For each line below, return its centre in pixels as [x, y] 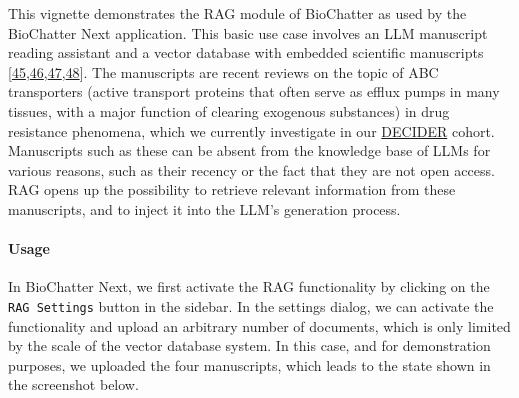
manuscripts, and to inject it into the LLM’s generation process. [204, 208]
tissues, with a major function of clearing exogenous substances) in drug [229, 110]
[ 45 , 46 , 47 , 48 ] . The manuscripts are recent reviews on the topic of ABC [223, 71]
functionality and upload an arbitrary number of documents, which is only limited [259, 325]
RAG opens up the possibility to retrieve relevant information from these [232, 189]
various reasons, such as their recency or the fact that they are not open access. [251, 169]
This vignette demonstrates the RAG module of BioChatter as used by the [237, 13]
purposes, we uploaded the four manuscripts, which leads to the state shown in [249, 364]
